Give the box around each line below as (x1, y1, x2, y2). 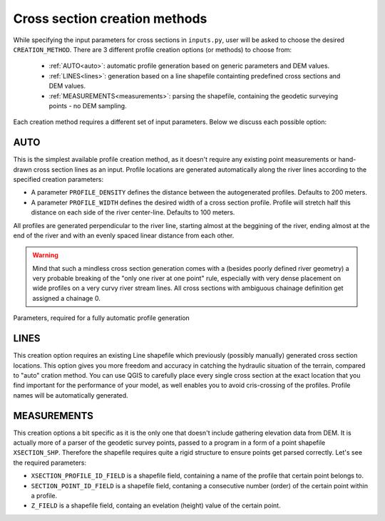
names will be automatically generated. (13, 391, 128, 399)
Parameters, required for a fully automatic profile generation (13, 314, 190, 322)
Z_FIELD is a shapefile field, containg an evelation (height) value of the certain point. (31, 501, 281, 510)
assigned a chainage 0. (32, 294, 101, 302)
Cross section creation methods (13, 11, 207, 26)
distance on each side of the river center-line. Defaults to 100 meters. (31, 208, 235, 217)
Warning (32, 251, 58, 259)
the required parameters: (13, 458, 87, 467)
